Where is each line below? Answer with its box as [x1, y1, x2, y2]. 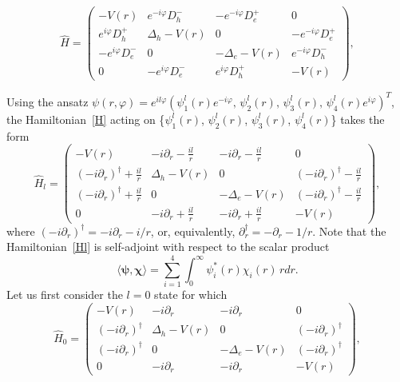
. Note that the [312, 222, 386, 239]
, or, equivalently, [150, 222, 236, 239]
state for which [154, 286, 228, 303]
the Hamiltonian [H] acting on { [6, 110, 165, 127]
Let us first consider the [6, 286, 123, 303]
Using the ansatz [6, 93, 89, 109]
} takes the [331, 110, 385, 127]
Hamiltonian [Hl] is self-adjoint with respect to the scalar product [6, 238, 330, 255]
